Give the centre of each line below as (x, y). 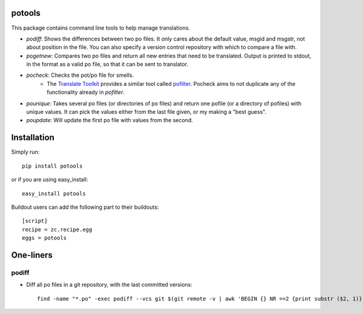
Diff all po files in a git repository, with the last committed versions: (110, 285)
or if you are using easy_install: (50, 180)
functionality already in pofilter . (86, 92)
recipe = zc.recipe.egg (57, 229)
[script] (35, 221)
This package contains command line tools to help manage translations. (101, 28)
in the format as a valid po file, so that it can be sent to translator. (107, 64)
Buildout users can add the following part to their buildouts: (85, 207)
